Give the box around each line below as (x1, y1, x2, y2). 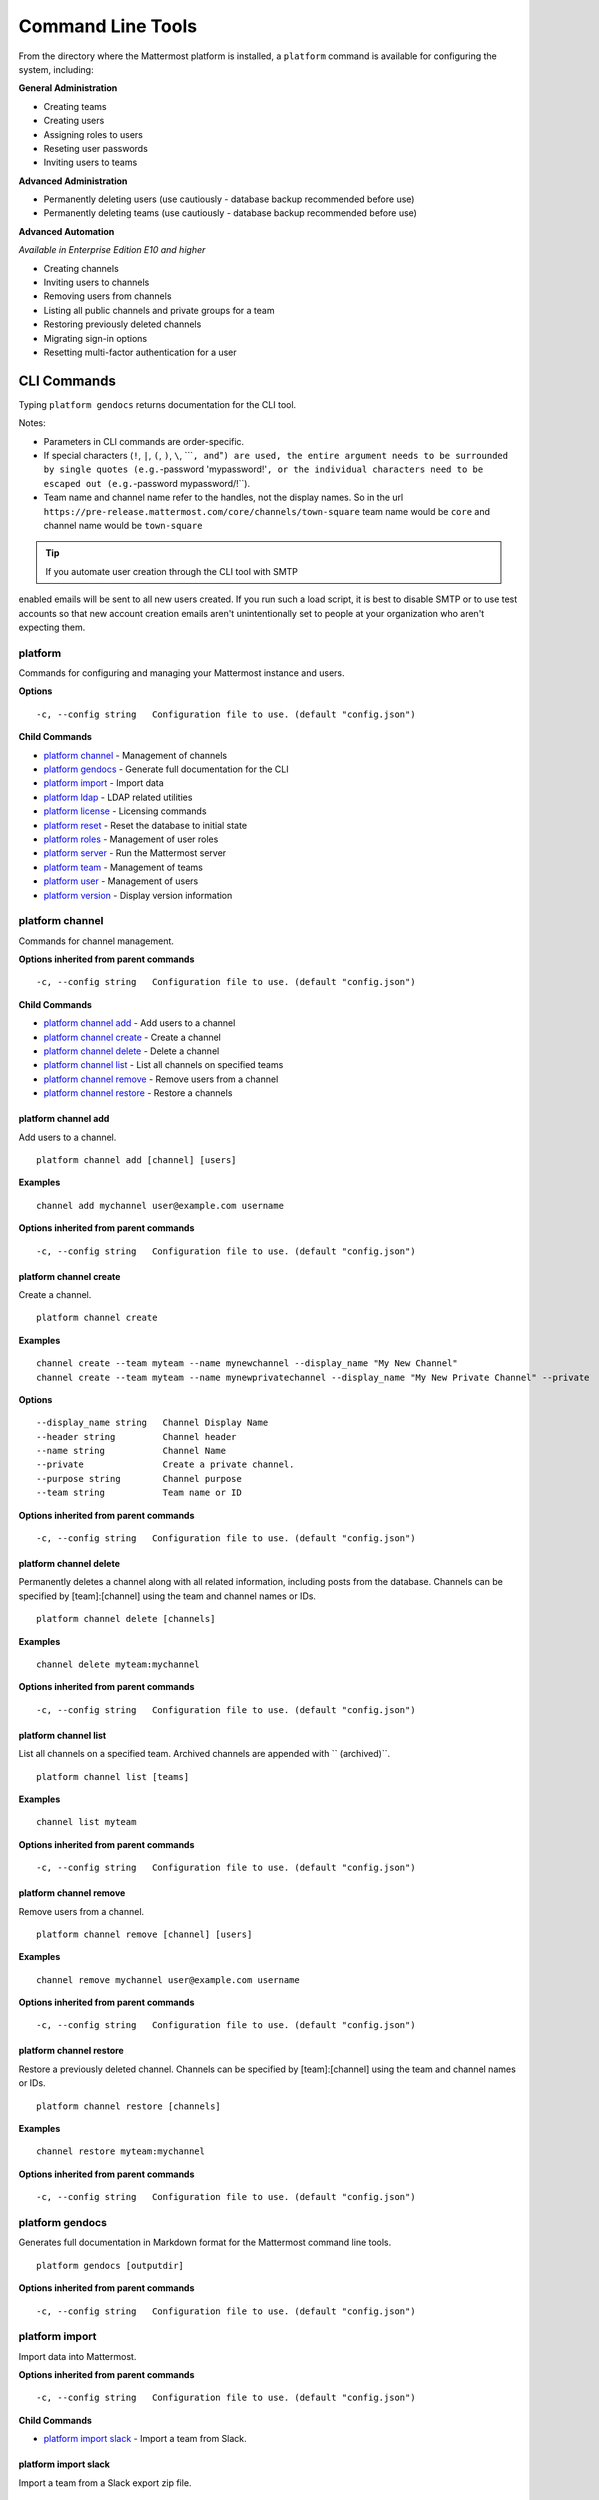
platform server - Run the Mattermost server (43, 847, 227, 859)
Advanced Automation (18, 225, 115, 237)
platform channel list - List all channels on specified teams (43, 1059, 284, 1071)
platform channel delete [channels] (36, 1613, 216, 1625)
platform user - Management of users (43, 875, 199, 887)
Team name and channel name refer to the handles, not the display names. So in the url (43, 491, 404, 504)
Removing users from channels (43, 290, 172, 302)
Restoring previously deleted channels (43, 318, 202, 330)
